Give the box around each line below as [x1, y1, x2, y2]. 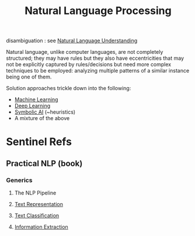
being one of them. [6, 73, 52, 80]
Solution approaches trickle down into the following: [6, 85, 131, 92]
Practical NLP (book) [6, 158, 83, 168]
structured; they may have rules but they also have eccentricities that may [6, 54, 184, 62]
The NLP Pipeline [14, 189, 57, 197]
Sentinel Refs [6, 135, 72, 149]
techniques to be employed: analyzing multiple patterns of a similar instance [6, 67, 190, 74]
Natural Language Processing [25, 4, 172, 18]
